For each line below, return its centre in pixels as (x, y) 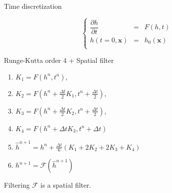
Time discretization (33, 6)
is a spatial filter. (66, 185)
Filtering (17, 185)
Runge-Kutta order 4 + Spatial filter (59, 60)
